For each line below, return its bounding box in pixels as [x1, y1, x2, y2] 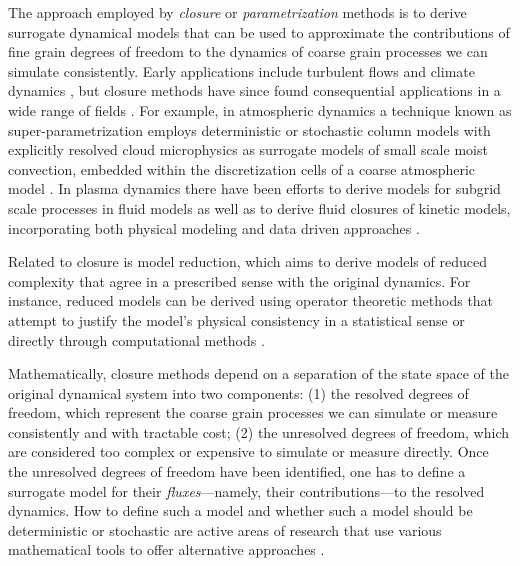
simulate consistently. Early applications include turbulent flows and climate [8, 60, 475, 81]
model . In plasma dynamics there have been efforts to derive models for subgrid [8, 178, 501, 199]
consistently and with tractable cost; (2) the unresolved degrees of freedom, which [8, 421, 510, 442]
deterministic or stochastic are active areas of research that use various [8, 519, 442, 540]
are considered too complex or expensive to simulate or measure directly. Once [8, 441, 489, 462]
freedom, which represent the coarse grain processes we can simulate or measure [8, 402, 498, 423]
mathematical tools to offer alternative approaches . [8, 539, 325, 560]
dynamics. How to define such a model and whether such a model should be [8, 500, 473, 521]
